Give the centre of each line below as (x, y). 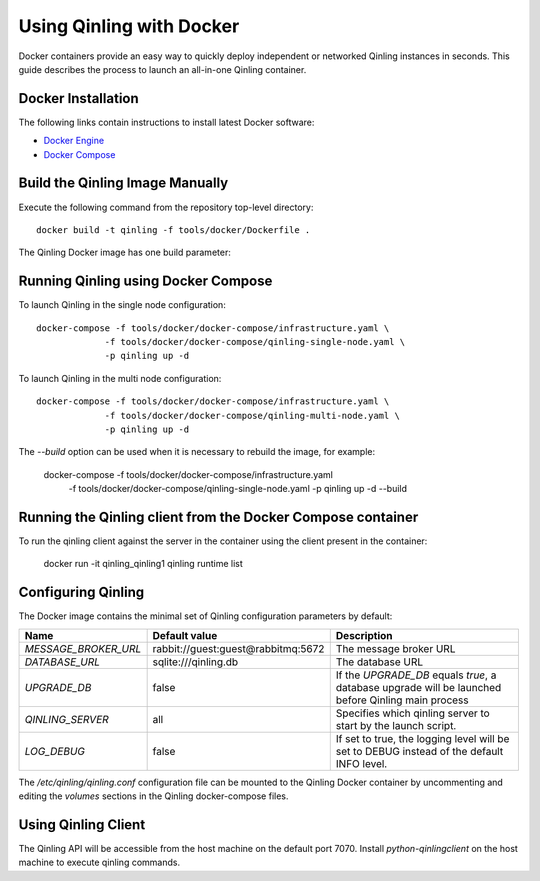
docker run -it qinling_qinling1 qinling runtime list (143, 564)
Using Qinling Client (82, 824)
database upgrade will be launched (418, 687)
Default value (185, 635)
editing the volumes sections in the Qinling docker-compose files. (153, 796)
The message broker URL (395, 648)
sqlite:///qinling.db (195, 662)
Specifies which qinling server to (412, 713)
